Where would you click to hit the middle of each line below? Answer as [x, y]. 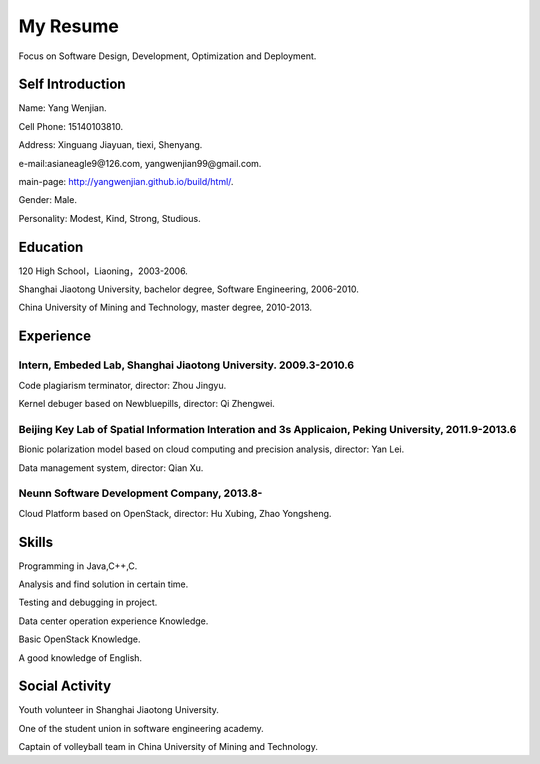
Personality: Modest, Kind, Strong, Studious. [109, 218]
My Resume [68, 26]
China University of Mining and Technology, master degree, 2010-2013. [165, 307]
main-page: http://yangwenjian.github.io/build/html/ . [126, 182]
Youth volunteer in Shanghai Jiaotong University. [119, 710]
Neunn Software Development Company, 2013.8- [140, 493]
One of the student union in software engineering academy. [141, 728]
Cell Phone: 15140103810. [71, 126]
